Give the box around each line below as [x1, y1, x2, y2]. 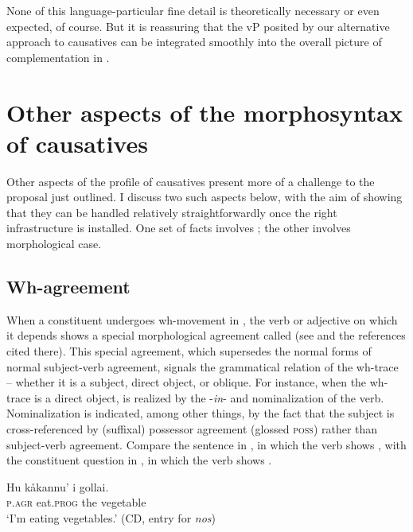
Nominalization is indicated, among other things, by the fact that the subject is [6, 405, 395, 421]
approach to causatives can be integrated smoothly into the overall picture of [6, 33, 382, 50]
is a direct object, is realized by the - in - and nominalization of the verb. [34, 389, 384, 406]
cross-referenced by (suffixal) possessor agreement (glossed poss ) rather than [6, 421, 378, 437]
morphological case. [6, 235, 102, 252]
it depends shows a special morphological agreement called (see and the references [6, 327, 406, 344]
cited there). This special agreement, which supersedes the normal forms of [6, 343, 372, 359]
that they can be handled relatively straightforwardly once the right [6, 204, 337, 220]
